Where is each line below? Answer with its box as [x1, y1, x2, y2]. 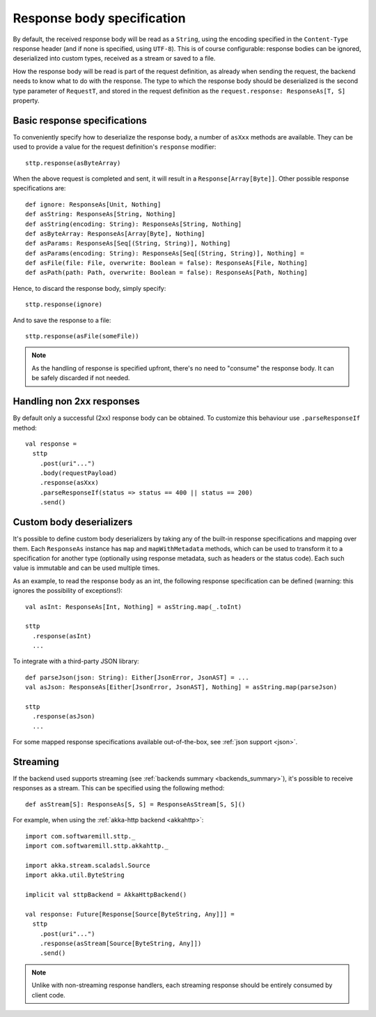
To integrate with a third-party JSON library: [13, 657, 139, 665]
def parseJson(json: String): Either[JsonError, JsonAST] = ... [25, 673, 250, 681]
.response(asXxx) [39, 479, 99, 487]
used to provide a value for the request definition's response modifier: [13, 143, 217, 151]
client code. [31, 990, 65, 999]
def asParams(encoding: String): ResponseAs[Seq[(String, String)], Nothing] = [25, 249, 304, 257]
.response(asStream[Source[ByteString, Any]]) [39, 939, 202, 947]
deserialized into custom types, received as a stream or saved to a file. [13, 54, 216, 63]
